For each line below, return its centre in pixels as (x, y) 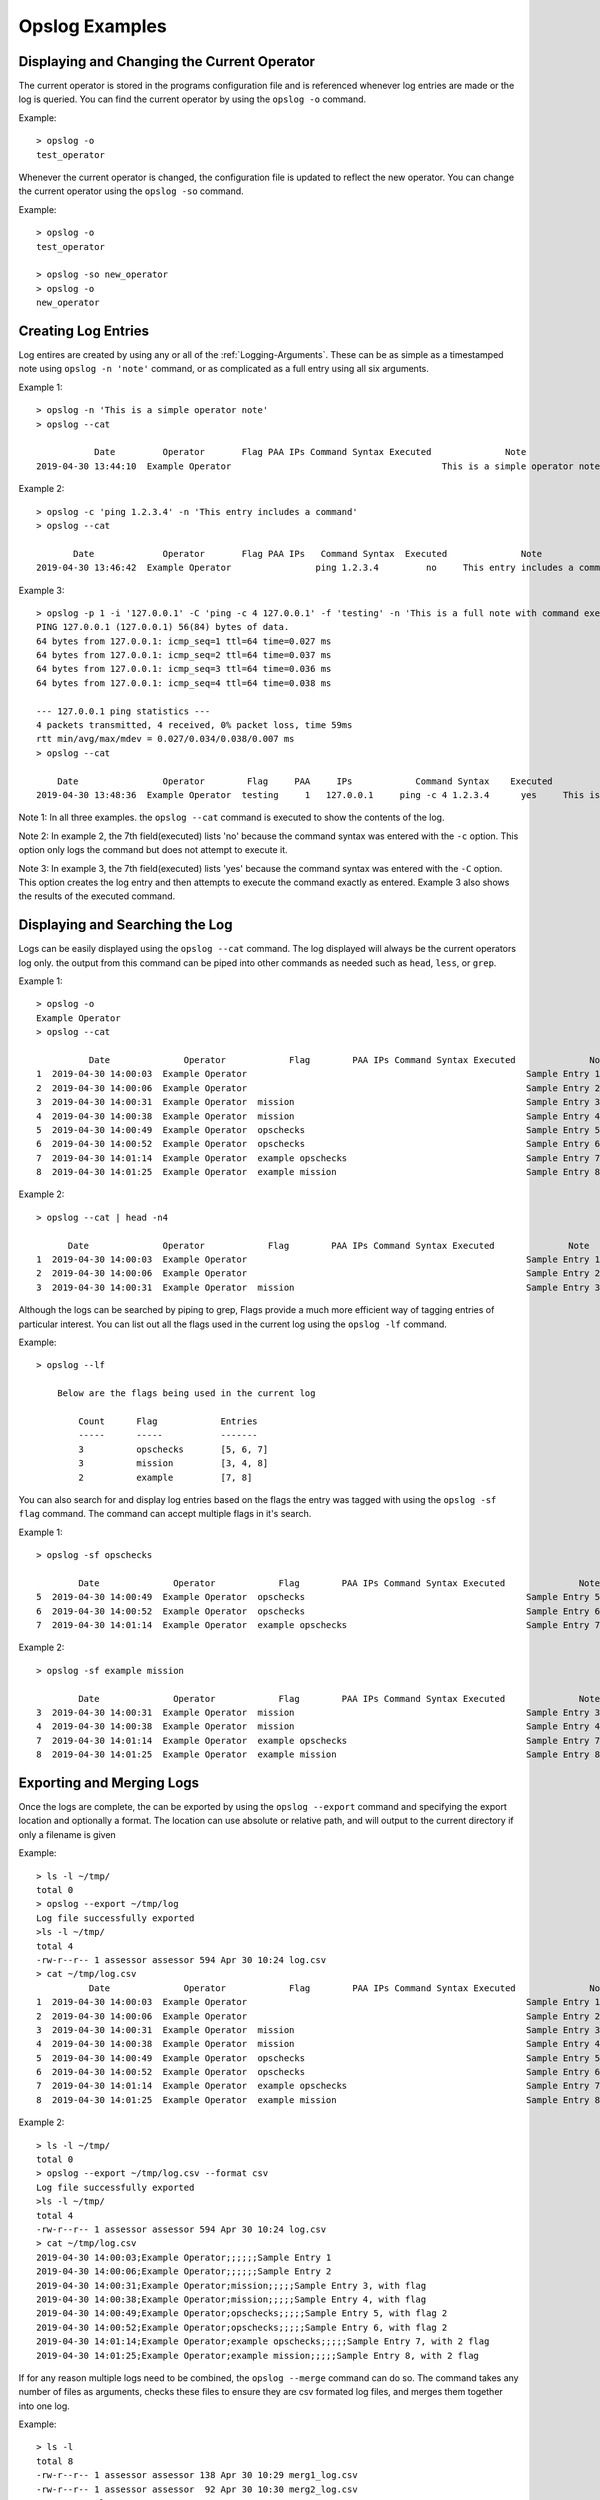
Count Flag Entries (168, 1421)
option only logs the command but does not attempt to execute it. (153, 850)
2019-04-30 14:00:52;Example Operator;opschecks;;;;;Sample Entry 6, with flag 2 (242, 2327)
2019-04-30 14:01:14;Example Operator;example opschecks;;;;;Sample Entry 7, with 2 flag (263, 2341)
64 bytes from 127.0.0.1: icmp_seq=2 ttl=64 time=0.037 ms (184, 655)
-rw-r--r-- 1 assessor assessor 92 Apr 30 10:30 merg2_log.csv (197, 2489)
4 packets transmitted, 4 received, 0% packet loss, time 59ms (194, 725)
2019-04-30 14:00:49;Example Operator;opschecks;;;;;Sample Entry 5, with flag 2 (242, 2313)
